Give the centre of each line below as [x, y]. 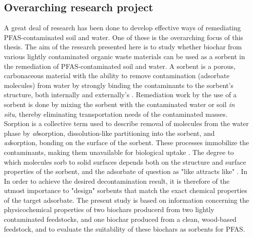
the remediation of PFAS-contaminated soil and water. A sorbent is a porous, [120, 66]
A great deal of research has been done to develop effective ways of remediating [123, 28]
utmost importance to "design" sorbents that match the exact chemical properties [126, 190]
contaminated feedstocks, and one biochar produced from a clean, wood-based [120, 219]
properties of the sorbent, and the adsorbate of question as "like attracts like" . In [126, 171]
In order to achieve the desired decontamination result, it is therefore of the [117, 181]
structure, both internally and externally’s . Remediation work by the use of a [120, 95]
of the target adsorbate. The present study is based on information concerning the [127, 200]
